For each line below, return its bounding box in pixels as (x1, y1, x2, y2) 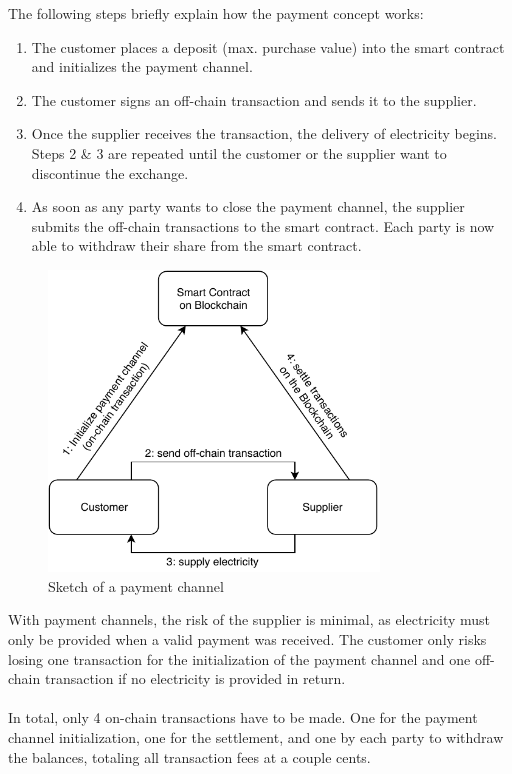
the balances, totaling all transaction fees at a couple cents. (8, 746, 371, 767)
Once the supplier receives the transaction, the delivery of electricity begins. (31, 123, 498, 144)
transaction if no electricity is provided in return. (44, 668, 346, 689)
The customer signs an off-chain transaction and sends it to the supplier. (31, 89, 477, 110)
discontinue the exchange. (31, 162, 189, 183)
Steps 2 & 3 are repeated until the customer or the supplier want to (31, 142, 447, 163)
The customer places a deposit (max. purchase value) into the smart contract (31, 36, 505, 57)
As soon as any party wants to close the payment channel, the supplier (31, 196, 465, 217)
